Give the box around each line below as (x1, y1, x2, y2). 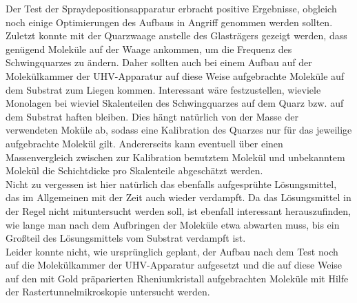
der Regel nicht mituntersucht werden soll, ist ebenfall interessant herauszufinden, (6, 203, 351, 218)
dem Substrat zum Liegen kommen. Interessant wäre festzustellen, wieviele (6, 82, 321, 96)
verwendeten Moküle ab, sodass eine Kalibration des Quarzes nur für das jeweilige (6, 123, 352, 137)
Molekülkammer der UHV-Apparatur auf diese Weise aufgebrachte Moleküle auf (6, 68, 345, 83)
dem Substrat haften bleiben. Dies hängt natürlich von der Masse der (6, 109, 298, 123)
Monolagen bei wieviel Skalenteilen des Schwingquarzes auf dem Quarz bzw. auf (6, 96, 344, 110)
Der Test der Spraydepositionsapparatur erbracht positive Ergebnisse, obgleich (6, 1, 337, 15)
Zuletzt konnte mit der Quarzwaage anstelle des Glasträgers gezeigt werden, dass (6, 28, 347, 43)
